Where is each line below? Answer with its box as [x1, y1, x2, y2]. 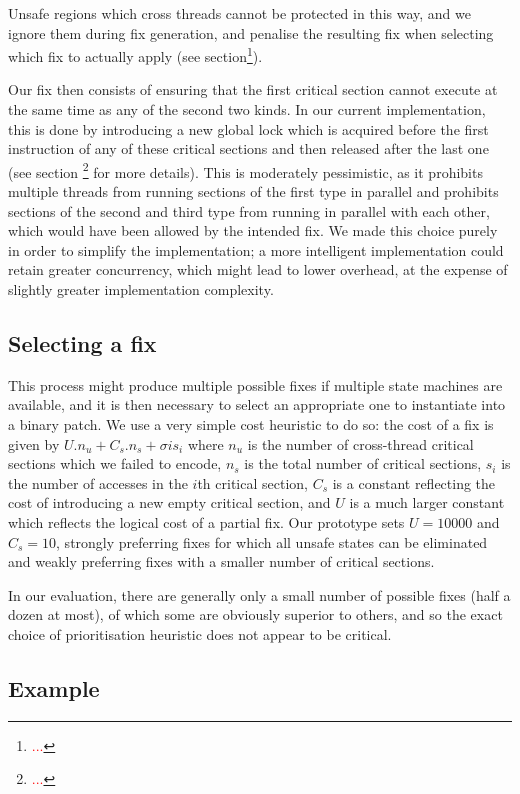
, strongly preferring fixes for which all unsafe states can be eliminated [56, 531, 488, 552]
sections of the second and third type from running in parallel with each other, [8, 200, 490, 221]
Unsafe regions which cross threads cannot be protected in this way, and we [8, 3, 471, 23]
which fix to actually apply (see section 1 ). [8, 43, 263, 66]
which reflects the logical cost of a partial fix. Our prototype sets [8, 511, 405, 532]
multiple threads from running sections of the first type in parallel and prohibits [8, 181, 499, 202]
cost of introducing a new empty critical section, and [8, 492, 331, 513]
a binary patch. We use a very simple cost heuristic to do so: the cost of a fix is [8, 414, 494, 435]
